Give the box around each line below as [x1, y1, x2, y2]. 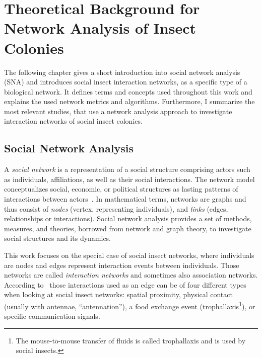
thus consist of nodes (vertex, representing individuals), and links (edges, [4, 203, 228, 214]
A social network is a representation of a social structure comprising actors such [4, 164, 250, 174]
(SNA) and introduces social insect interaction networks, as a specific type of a [4, 76, 247, 87]
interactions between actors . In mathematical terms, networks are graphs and [4, 194, 246, 204]
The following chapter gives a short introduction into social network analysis [4, 66, 240, 77]
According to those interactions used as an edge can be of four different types [4, 279, 246, 290]
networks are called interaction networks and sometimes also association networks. [4, 270, 258, 280]
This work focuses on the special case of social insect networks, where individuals [4, 250, 254, 260]
